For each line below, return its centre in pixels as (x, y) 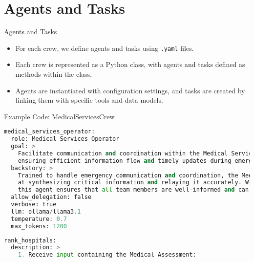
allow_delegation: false (51, 197)
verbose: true (34, 205)
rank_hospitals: (30, 240)
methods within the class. (53, 74)
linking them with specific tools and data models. (89, 100)
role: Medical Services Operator (65, 139)
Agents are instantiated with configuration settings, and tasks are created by (130, 90)
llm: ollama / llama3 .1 (46, 211)
